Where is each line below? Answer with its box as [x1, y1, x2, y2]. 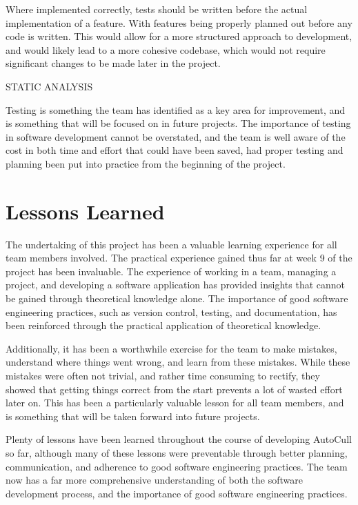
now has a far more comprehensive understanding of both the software [6, 473, 304, 487]
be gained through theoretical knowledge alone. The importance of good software [6, 291, 348, 306]
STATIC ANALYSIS [6, 79, 93, 93]
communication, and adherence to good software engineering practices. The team [6, 459, 348, 473]
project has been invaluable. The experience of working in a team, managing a [6, 264, 337, 278]
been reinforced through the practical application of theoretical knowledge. [6, 318, 321, 333]
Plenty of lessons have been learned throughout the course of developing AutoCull [6, 432, 352, 446]
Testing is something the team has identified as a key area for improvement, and [6, 102, 346, 117]
